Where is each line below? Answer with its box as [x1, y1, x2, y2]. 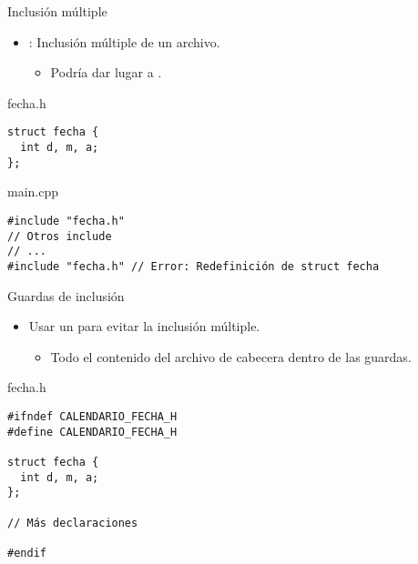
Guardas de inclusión [7, 286, 125, 305]
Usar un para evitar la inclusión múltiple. [28, 317, 260, 336]
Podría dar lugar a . [50, 63, 162, 82]
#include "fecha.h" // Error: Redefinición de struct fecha [7, 259, 380, 273]
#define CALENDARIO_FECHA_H [7, 425, 178, 438]
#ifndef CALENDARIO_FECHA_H [7, 409, 178, 423]
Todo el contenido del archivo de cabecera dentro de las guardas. [50, 347, 412, 366]
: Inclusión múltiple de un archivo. [28, 32, 220, 51]
